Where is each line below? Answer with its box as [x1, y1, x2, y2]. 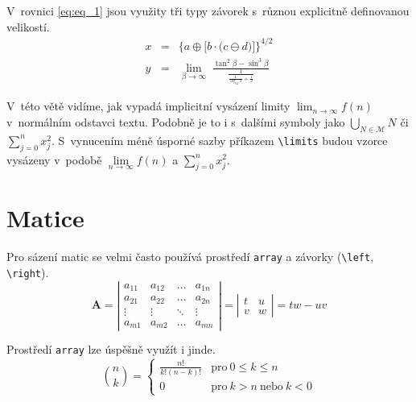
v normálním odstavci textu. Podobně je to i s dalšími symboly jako [6, 113, 345, 130]
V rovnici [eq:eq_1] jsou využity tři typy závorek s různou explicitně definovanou [6, 2, 410, 19]
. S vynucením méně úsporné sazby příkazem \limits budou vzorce [51, 131, 388, 148]
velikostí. [6, 18, 50, 35]
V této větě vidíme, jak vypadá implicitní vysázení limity [6, 97, 290, 114]
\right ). [6, 264, 49, 281]
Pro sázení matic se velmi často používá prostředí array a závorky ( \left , [6, 248, 374, 265]
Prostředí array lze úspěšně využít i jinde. [6, 341, 216, 358]
